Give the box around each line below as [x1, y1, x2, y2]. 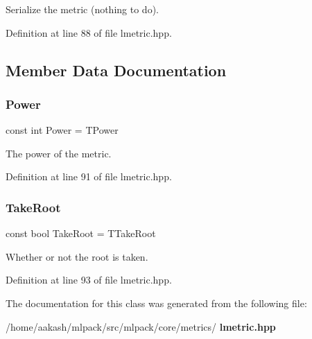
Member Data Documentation [6, 59, 227, 80]
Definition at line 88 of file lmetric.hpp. [6, 25, 172, 40]
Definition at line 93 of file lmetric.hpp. [6, 272, 172, 287]
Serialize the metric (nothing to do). [6, 2, 159, 16]
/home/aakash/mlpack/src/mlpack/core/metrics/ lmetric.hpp [6, 319, 276, 333]
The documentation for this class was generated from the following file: [6, 295, 307, 310]
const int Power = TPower [6, 123, 119, 137]
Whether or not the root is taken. [6, 249, 148, 263]
